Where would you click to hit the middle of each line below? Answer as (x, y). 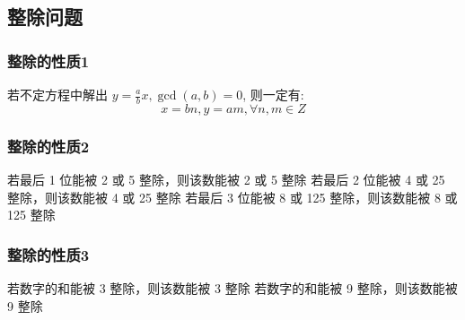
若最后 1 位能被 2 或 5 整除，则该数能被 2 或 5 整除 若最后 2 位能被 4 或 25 (226, 180)
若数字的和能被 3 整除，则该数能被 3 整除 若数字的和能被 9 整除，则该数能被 (232, 288)
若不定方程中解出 (57, 94)
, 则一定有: (273, 94)
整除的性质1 (48, 61)
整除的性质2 (48, 146)
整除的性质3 (48, 254)
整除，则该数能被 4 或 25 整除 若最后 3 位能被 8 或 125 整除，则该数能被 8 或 (232, 197)
